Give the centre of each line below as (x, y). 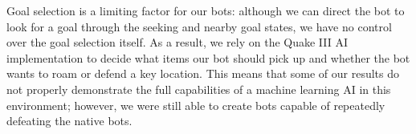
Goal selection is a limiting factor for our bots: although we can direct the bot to (206, 10)
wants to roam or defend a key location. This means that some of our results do (203, 73)
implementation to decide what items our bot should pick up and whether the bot (208, 57)
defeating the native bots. (69, 121)
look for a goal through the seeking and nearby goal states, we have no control (199, 26)
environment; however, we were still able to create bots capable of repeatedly (196, 105)
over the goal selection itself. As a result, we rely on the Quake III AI (177, 42)
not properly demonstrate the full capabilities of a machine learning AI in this (199, 89)
